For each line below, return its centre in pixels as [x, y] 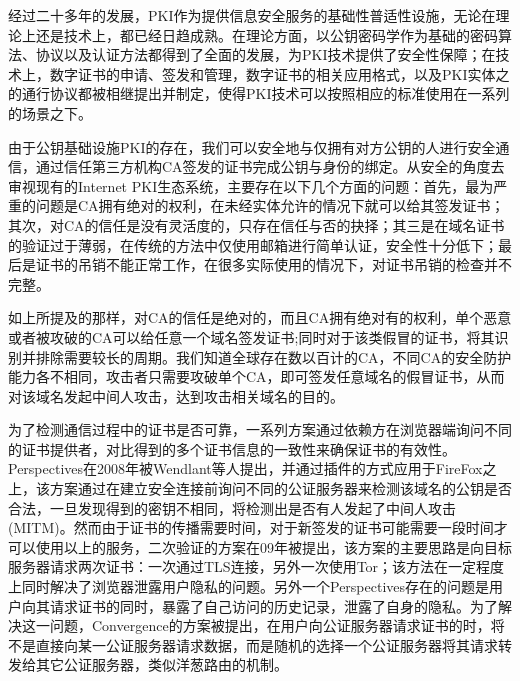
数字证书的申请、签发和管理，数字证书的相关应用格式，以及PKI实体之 [279, 73]
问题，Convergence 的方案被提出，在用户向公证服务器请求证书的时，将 [277, 625]
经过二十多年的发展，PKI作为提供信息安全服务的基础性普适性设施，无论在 [252, 15]
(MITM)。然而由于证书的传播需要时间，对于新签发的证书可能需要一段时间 [251, 527]
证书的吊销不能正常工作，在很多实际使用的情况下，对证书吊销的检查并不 [273, 264]
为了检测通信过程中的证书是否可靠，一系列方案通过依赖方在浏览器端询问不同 [260, 429]
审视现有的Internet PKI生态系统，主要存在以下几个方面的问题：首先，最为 [251, 185]
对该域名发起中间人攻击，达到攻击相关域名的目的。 [176, 395]
